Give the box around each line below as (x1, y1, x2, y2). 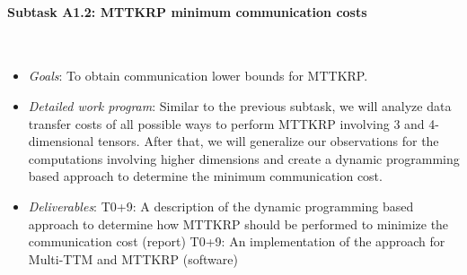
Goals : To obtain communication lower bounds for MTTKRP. (28, 66, 368, 85)
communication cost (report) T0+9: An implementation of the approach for (28, 232, 445, 251)
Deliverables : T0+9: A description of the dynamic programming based (28, 196, 414, 215)
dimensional (28, 132, 94, 150)
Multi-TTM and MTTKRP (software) (28, 249, 238, 268)
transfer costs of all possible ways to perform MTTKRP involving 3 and (28, 114, 425, 133)
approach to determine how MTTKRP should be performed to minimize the (28, 214, 449, 233)
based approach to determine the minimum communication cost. (28, 167, 383, 185)
